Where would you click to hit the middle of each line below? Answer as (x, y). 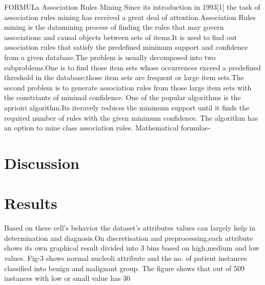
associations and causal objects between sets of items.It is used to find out (121, 37)
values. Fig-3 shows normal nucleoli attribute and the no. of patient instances (126, 258)
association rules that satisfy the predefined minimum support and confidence (126, 47)
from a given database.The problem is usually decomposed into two (110, 57)
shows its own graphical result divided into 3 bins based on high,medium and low (132, 248)
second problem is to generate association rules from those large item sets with (128, 87)
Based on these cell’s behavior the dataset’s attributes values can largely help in (130, 228)
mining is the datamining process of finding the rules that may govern (114, 27)
